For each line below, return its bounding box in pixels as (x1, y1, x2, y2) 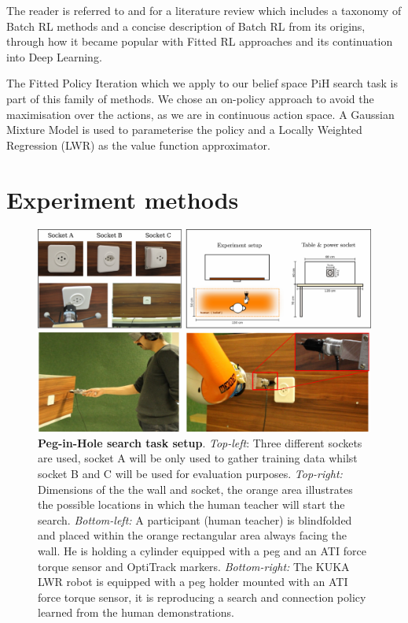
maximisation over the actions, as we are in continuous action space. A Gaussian (6, 106, 395, 122)
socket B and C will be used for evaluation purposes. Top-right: (38, 465, 343, 481)
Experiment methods (6, 183, 239, 215)
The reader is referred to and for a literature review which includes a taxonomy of (6, 2, 402, 18)
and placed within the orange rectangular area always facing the (38, 527, 347, 543)
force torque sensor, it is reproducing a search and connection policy (38, 588, 366, 605)
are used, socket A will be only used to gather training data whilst (38, 450, 358, 466)
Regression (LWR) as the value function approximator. (6, 136, 270, 153)
